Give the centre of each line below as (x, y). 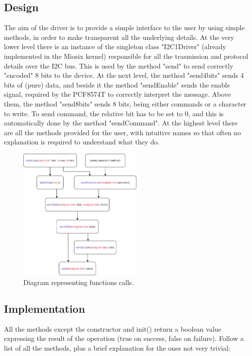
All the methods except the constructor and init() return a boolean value (113, 329)
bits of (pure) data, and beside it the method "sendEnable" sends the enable (117, 84)
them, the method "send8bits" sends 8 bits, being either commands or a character (125, 103)
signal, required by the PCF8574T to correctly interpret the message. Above (118, 94)
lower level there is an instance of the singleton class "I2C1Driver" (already (115, 46)
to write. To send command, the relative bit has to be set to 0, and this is (114, 113)
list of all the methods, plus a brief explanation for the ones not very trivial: (117, 348)
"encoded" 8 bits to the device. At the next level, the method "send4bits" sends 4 (124, 75)
